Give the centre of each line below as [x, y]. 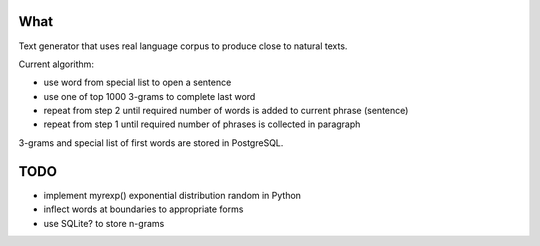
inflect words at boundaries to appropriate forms [143, 209]
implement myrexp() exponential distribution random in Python [172, 195]
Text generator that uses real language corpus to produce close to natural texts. [183, 46]
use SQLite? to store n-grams [104, 223]
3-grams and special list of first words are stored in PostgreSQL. [151, 142]
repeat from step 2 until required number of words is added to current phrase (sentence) [226, 111]
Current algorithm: [56, 64]
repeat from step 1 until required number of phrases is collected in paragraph [202, 124]
